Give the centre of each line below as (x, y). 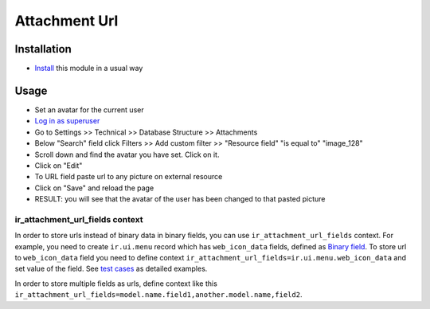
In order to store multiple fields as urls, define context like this (116, 284)
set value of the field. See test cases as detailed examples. (111, 269)
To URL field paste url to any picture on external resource (129, 177)
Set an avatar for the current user (89, 110)
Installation (43, 49)
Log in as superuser (67, 121)
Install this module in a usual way (89, 68)
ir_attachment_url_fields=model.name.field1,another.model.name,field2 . (158, 295)
